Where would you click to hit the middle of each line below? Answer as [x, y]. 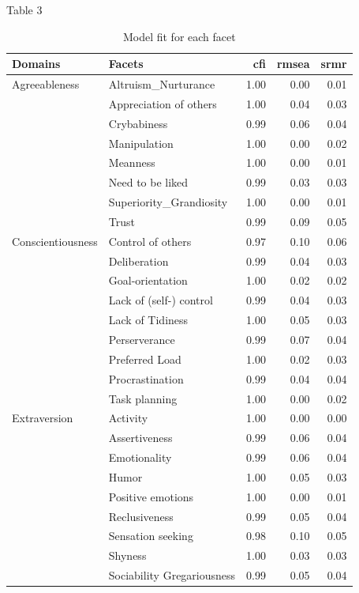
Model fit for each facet [179, 36]
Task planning [143, 398]
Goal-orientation [148, 280]
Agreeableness [46, 84]
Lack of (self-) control [161, 300]
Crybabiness [138, 123]
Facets [126, 64]
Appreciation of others [163, 103]
